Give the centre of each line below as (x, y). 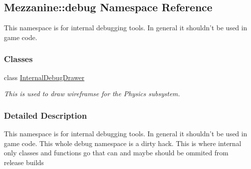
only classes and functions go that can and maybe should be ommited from (116, 153)
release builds (24, 162)
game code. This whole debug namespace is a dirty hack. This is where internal (123, 143)
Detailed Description (45, 115)
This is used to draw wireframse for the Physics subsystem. (92, 94)
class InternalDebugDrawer (44, 77)
